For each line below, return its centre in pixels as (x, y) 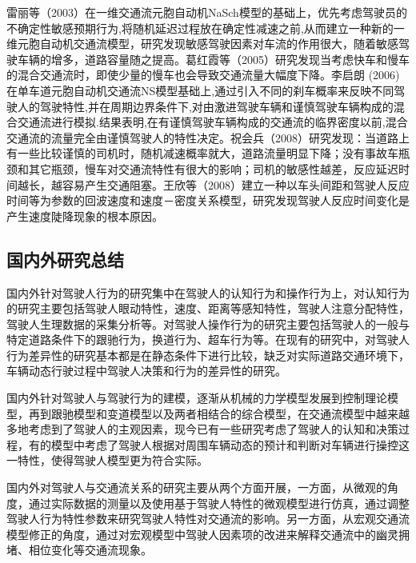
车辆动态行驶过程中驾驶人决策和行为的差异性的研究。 (146, 371)
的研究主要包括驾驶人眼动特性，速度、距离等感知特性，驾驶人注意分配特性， (208, 308)
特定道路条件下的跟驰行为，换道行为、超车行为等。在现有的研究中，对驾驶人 (208, 339)
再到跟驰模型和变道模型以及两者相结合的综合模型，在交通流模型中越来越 (219, 413)
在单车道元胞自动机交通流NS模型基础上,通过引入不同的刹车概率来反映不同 (200, 90)
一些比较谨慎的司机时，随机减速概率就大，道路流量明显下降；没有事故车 (208, 153)
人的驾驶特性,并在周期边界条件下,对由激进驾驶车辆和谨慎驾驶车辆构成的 (205, 106)
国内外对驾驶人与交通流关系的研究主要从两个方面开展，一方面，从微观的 (197, 487)
